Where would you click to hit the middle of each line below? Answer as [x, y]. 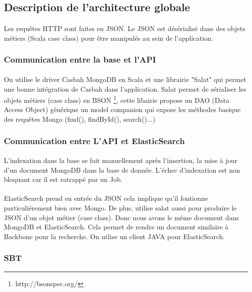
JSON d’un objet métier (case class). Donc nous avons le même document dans [122, 217]
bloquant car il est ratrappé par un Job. [63, 179]
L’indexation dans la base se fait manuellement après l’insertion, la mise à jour [121, 160]
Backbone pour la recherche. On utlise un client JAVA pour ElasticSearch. [114, 236]
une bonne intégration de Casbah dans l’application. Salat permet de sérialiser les [125, 89]
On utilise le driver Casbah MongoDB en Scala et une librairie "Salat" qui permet [125, 79]
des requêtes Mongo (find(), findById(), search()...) [80, 119]
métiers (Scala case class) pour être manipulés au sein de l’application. [109, 38]
